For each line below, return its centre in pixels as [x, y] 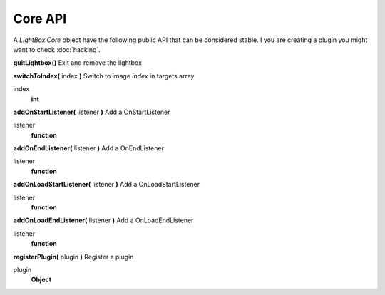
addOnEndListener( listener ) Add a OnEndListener [88, 148]
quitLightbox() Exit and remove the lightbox [78, 63]
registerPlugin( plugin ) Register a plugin [73, 257]
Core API [40, 19]
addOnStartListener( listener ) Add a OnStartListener [92, 112]
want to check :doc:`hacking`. [57, 49]
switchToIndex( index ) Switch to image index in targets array [104, 76]
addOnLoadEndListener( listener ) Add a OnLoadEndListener [103, 220]
